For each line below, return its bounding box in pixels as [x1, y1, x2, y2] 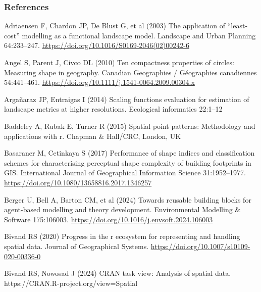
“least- [227, 20, 248, 31]
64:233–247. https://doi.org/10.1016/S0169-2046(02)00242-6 [4, 40, 189, 51]
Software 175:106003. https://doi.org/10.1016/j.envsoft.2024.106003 [4, 214, 213, 224]
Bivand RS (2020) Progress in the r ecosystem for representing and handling [4, 231, 240, 241]
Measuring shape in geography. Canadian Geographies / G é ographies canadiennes [4, 67, 257, 77]
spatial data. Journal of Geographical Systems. [4, 240, 149, 251]
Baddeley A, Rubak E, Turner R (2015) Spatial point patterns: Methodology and [4, 120, 255, 131]
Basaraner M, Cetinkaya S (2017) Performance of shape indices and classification [4, 148, 255, 158]
